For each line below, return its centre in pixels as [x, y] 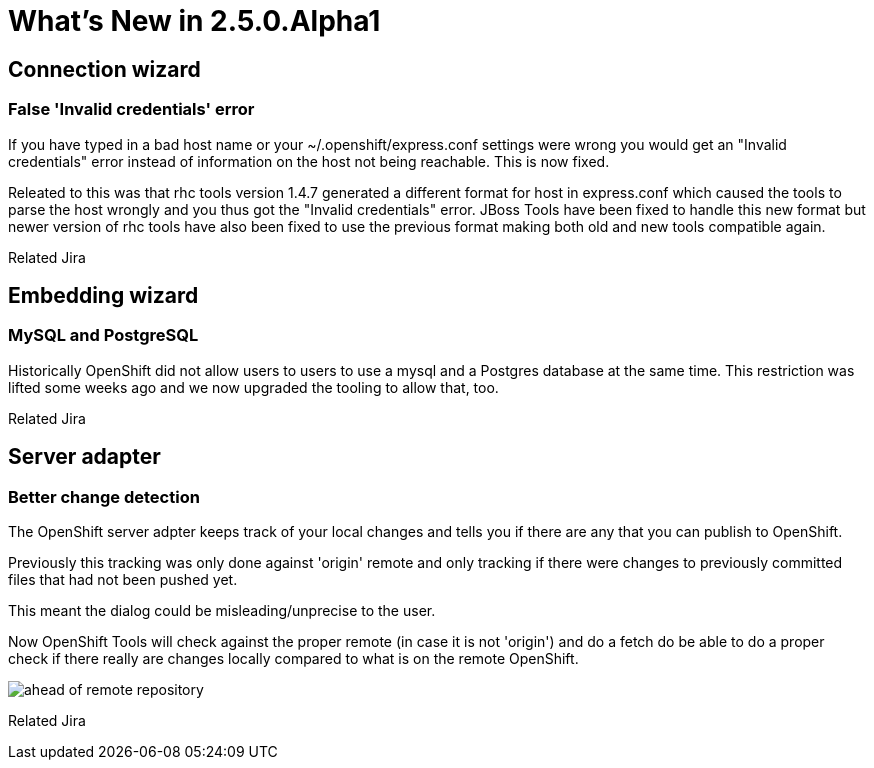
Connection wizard [104, 69]
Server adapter [84, 457]
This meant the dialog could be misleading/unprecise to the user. [222, 610]
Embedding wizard [103, 295]
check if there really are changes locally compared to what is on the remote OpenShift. [293, 658]
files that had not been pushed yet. [123, 579]
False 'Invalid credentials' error [131, 109]
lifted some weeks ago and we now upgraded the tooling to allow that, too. [253, 387]
